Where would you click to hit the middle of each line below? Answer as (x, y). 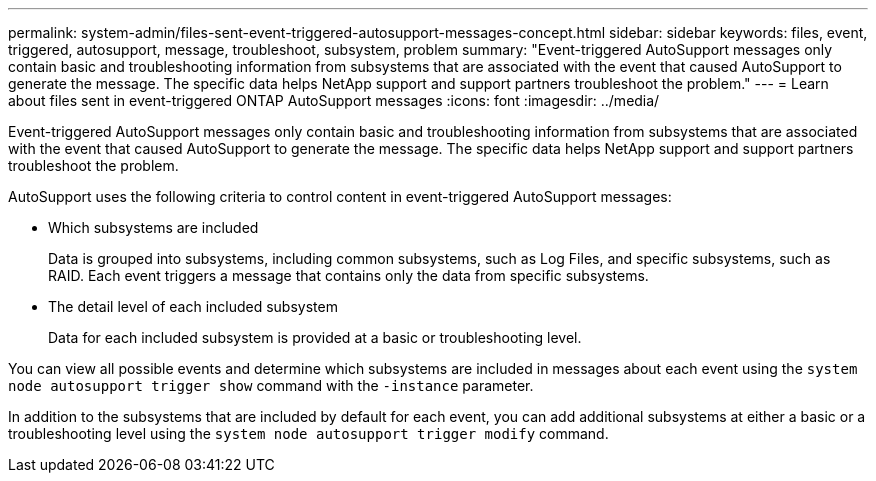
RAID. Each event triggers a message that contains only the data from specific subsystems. (348, 275)
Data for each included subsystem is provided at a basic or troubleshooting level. (315, 337)
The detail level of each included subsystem (193, 306)
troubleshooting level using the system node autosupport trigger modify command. (308, 433)
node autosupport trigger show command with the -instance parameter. (271, 385)
